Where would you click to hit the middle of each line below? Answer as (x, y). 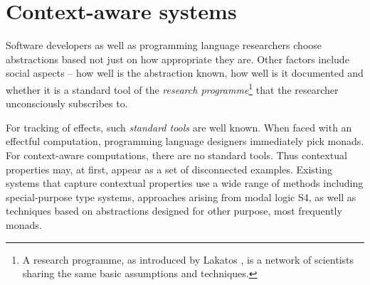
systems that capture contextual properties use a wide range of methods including (185, 183)
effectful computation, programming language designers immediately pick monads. (185, 141)
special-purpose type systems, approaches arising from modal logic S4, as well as (181, 197)
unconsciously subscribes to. (67, 103)
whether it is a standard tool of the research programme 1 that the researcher (172, 88)
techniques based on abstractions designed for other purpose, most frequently (174, 211)
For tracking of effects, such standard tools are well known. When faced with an (179, 127)
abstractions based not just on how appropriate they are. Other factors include (178, 59)
